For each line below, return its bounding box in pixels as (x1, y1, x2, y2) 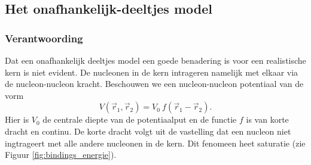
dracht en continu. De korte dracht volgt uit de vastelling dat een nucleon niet (5, 124, 291, 137)
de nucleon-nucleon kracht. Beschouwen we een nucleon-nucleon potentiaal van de (5, 77, 304, 90)
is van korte (246, 113, 289, 126)
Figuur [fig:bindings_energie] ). (5, 148, 117, 161)
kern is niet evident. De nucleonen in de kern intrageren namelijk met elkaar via (5, 66, 298, 78)
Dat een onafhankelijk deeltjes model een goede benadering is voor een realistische (5, 54, 306, 66)
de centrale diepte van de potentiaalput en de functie (42, 113, 237, 126)
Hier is (5, 113, 29, 126)
